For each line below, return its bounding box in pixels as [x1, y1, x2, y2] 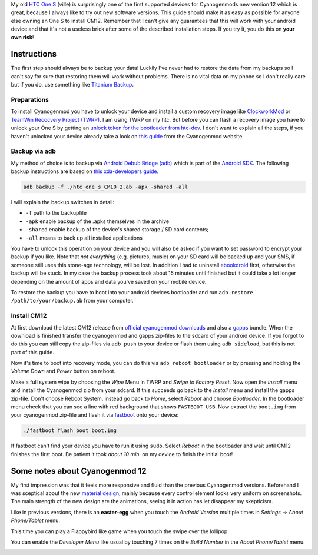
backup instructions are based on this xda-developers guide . [11, 168, 159, 175]
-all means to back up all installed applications [25, 234, 143, 241]
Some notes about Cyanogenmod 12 [11, 466, 147, 476]
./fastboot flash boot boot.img [23, 427, 117, 434]
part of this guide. [11, 348, 54, 355]
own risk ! [11, 34, 34, 41]
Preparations [11, 96, 49, 104]
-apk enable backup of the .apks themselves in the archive [25, 218, 170, 225]
